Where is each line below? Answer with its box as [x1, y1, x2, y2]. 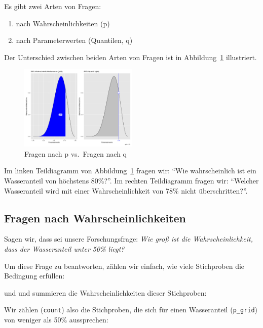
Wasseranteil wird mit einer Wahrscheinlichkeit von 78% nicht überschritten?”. [4, 185, 248, 196]
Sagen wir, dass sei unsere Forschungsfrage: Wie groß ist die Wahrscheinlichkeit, [4, 233, 253, 244]
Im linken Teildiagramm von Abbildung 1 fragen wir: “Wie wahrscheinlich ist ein [4, 165, 256, 176]
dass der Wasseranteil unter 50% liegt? [4, 243, 125, 254]
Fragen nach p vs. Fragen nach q [24, 148, 127, 159]
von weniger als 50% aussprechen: [4, 314, 108, 325]
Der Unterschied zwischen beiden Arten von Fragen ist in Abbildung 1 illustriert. [4, 52, 257, 62]
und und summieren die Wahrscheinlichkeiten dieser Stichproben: [4, 287, 207, 298]
